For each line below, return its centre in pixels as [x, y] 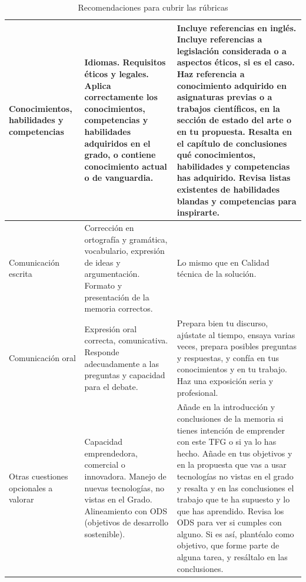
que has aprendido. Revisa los [230, 510]
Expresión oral [111, 328]
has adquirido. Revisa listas [234, 178]
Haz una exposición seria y [225, 380]
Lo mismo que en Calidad [223, 262]
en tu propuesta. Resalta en [234, 131]
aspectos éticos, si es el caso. [236, 62]
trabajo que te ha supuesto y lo [233, 499]
